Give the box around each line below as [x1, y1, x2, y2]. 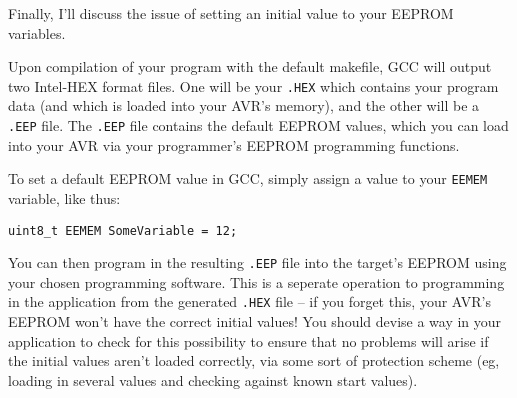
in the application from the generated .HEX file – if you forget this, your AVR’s [8, 291, 492, 312]
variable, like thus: [8, 187, 121, 208]
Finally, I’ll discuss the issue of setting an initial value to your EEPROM [8, 3, 454, 23]
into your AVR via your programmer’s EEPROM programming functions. [8, 134, 460, 155]
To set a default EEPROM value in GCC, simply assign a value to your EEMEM [8, 168, 488, 189]
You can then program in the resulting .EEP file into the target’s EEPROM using [8, 252, 507, 273]
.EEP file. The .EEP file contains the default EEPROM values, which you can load [8, 115, 509, 136]
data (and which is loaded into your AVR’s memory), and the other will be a [8, 95, 480, 116]
